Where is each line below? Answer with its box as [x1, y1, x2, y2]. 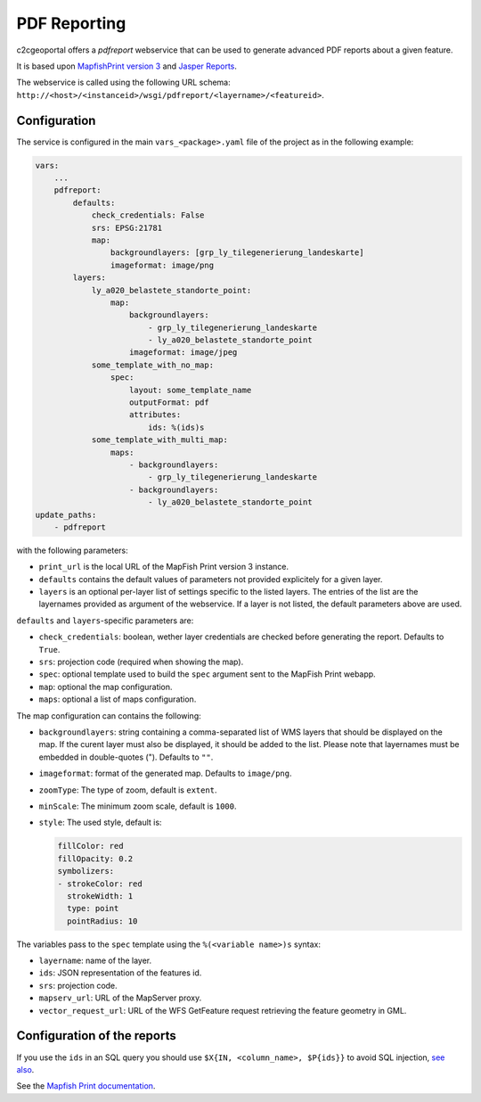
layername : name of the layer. [38, 955, 152, 966]
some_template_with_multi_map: [91, 435, 229, 445]
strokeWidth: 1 [67, 891, 134, 901]
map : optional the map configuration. [38, 681, 173, 692]
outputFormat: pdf [129, 398, 209, 407]
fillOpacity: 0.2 [57, 853, 134, 864]
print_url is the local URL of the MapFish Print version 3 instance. [38, 562, 289, 572]
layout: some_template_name [129, 384, 252, 395]
